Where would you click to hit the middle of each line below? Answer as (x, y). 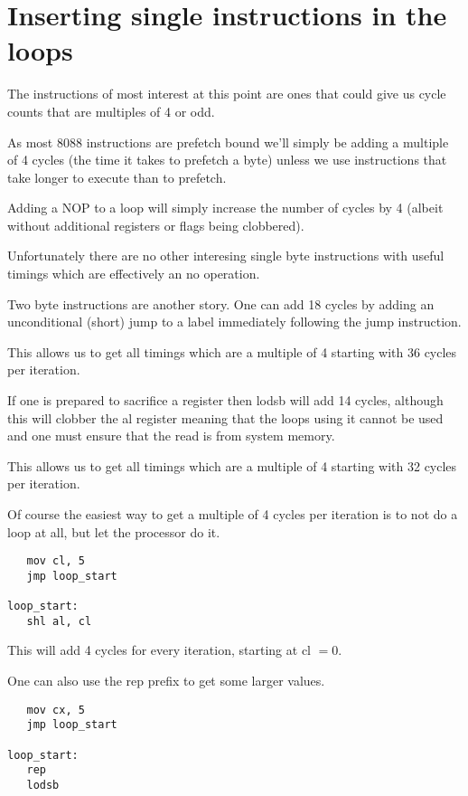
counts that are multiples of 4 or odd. (111, 111)
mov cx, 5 (56, 710)
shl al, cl (59, 621)
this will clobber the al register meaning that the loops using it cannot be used (225, 417)
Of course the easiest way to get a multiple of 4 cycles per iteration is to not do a (233, 514)
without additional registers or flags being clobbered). (156, 225)
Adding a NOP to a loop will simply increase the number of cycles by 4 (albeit (225, 208)
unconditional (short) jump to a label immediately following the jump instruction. (234, 322)
